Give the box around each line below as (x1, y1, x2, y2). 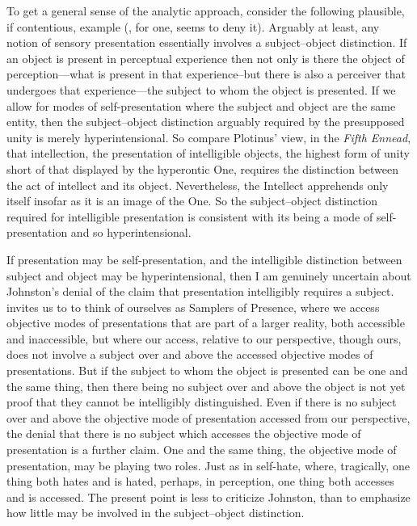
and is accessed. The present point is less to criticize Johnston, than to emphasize (6, 488, 411, 505)
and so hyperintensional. (70, 224, 192, 241)
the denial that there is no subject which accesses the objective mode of (6, 425, 361, 442)
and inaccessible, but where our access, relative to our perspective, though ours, (6, 330, 402, 347)
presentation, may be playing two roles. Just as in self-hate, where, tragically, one (6, 457, 410, 473)
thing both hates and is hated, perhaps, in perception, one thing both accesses (6, 473, 394, 490)
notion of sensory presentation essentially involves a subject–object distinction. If (6, 34, 407, 51)
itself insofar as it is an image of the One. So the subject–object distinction (6, 192, 378, 209)
